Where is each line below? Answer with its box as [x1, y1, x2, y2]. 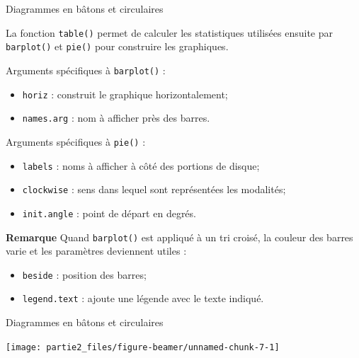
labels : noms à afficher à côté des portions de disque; [22, 158, 260, 173]
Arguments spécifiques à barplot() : [6, 62, 166, 77]
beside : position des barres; [22, 267, 147, 282]
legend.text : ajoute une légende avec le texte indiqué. [22, 291, 264, 306]
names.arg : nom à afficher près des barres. [22, 110, 210, 125]
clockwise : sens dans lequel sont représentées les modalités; [22, 182, 286, 197]
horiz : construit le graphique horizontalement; [22, 86, 228, 101]
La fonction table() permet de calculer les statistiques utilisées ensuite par [6, 25, 333, 40]
